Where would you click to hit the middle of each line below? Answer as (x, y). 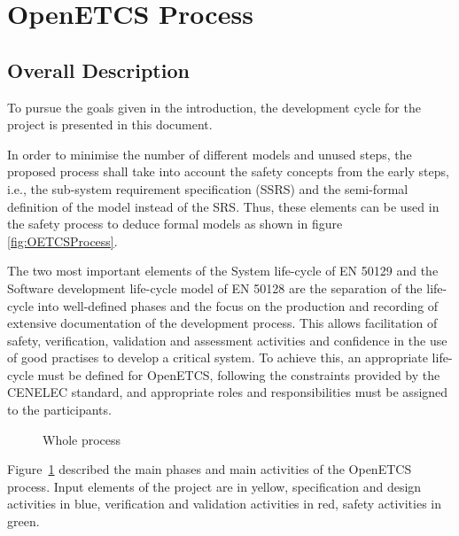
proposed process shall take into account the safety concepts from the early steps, (228, 171)
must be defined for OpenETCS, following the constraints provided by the (239, 374)
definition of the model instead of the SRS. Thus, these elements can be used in (223, 206)
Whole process (82, 439)
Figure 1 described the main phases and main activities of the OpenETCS (210, 469)
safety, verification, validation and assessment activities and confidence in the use (227, 340)
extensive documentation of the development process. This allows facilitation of (222, 323)
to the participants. (59, 410)
